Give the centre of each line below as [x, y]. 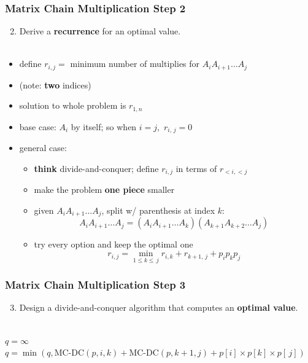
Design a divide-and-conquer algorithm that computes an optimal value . [159, 307]
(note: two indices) [55, 84]
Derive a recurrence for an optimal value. [100, 31]
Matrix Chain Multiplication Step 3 [95, 285]
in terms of [196, 168]
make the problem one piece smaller [104, 189]
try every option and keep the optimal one [114, 244]
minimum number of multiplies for [135, 64]
